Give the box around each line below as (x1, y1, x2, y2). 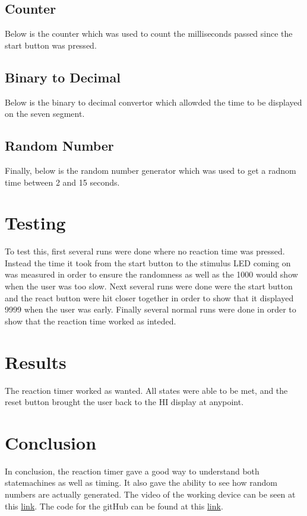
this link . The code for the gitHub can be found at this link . (5, 499, 223, 512)
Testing (5, 211, 66, 235)
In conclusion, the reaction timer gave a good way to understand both (5, 464, 259, 477)
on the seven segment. (5, 107, 85, 120)
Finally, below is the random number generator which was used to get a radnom (5, 164, 296, 176)
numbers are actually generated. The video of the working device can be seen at (5, 488, 296, 501)
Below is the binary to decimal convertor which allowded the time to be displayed (5, 95, 302, 108)
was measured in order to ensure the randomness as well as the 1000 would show (5, 268, 298, 281)
